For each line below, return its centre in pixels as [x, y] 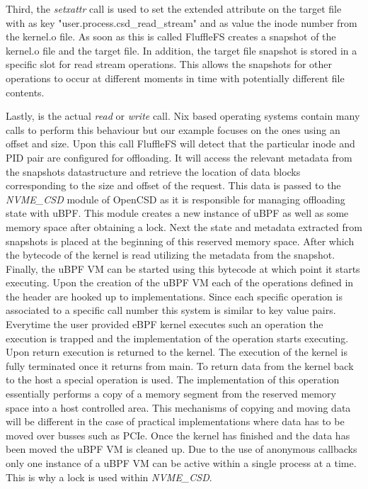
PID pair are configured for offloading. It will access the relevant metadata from [179, 157]
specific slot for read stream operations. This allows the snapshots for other [169, 64]
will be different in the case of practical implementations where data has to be [175, 421]
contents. [25, 92]
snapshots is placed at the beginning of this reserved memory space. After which [180, 241]
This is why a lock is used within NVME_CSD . [109, 477]
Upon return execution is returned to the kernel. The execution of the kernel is [177, 352]
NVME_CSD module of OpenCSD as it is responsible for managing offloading [176, 199]
